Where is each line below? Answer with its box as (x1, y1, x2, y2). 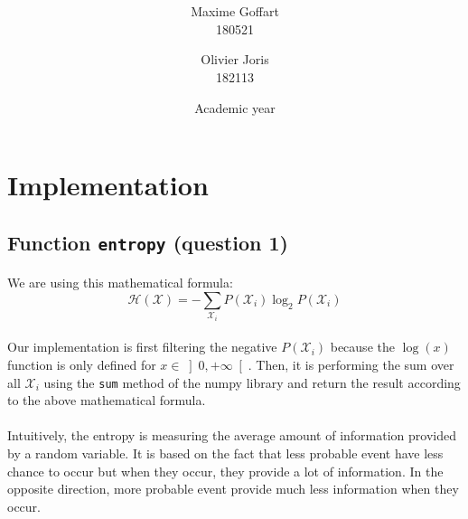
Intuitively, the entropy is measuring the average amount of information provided (7, 426, 456, 445)
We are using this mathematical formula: (7, 273, 233, 292)
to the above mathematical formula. (7, 391, 206, 410)
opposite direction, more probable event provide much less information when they (7, 479, 459, 498)
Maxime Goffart (191, 2, 279, 21)
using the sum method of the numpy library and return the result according (43, 373, 461, 392)
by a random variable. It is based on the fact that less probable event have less (7, 444, 444, 463)
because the (330, 337, 395, 356)
